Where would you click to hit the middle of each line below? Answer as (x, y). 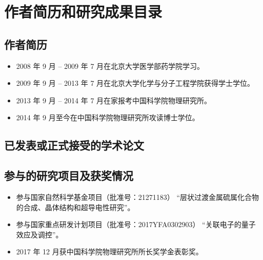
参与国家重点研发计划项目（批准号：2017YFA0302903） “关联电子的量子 (136, 224)
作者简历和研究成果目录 (83, 12)
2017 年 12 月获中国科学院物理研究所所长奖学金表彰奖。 (109, 252)
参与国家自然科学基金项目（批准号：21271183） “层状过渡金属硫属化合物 (138, 197)
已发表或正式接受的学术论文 (74, 145)
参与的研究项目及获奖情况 (69, 175)
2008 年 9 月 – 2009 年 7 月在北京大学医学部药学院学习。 (110, 66)
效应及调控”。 (39, 234)
